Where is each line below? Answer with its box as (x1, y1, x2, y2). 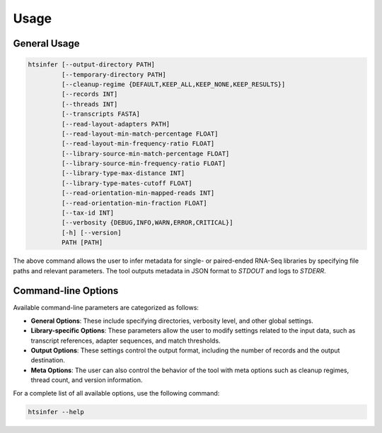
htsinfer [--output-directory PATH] (28, 61, 156, 69)
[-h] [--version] (61, 228, 122, 237)
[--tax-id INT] (61, 209, 115, 217)
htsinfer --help (28, 408, 85, 416)
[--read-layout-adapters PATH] (61, 120, 170, 128)
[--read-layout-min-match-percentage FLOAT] (61, 129, 219, 138)
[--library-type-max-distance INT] (61, 170, 185, 177)
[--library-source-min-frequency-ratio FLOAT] (61, 160, 226, 167)
